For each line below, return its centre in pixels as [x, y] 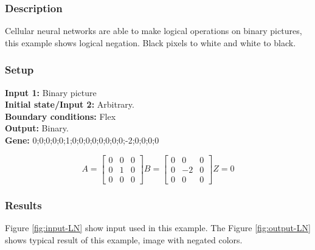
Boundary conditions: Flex [61, 116]
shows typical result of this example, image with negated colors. [124, 239]
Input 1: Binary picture [51, 92]
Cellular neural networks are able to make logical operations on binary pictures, [154, 31]
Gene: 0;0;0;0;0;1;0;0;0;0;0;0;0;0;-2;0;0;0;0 [82, 140]
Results [23, 205]
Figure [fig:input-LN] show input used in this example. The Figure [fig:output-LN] [158, 227]
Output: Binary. [37, 128]
